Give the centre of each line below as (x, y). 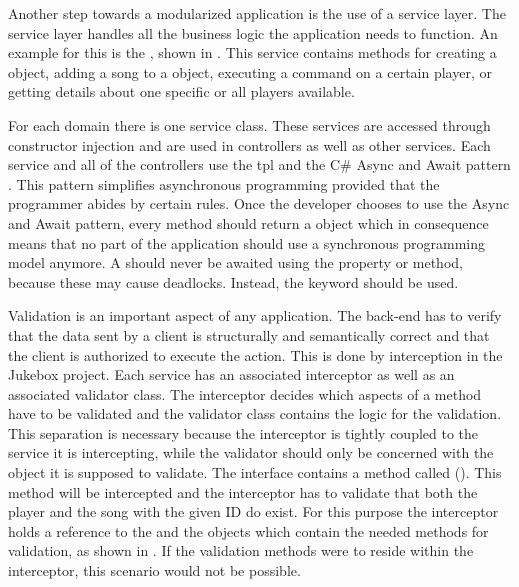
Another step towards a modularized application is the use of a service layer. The (257, 13)
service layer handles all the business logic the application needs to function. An (253, 32)
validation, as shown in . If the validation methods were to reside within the (241, 550)
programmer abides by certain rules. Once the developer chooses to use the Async (259, 203)
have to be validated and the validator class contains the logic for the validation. (255, 413)
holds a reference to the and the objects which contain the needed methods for (248, 530)
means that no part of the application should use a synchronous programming (246, 242)
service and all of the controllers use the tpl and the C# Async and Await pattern (259, 164)
